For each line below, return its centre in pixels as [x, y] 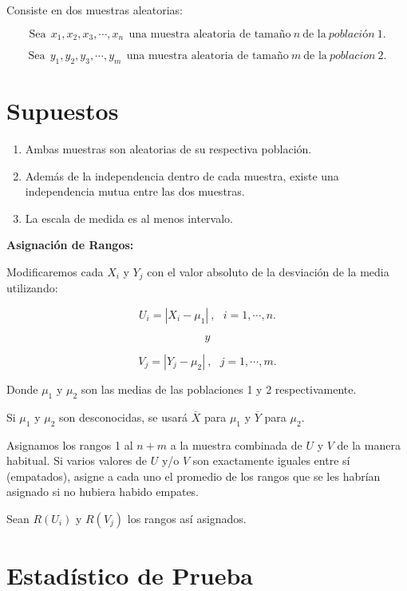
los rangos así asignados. [187, 518]
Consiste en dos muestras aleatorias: [95, 10]
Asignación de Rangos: [70, 245]
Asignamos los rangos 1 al [70, 444]
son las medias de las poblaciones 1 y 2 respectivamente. [219, 389]
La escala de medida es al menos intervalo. [129, 218]
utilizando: [32, 288]
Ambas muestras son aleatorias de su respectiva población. [168, 148]
